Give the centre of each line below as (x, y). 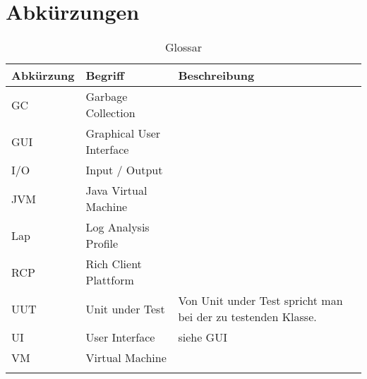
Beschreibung (216, 76)
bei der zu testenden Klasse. (247, 317)
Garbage (107, 97)
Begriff (105, 76)
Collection (110, 113)
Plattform (110, 280)
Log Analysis (118, 227)
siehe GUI (203, 337)
